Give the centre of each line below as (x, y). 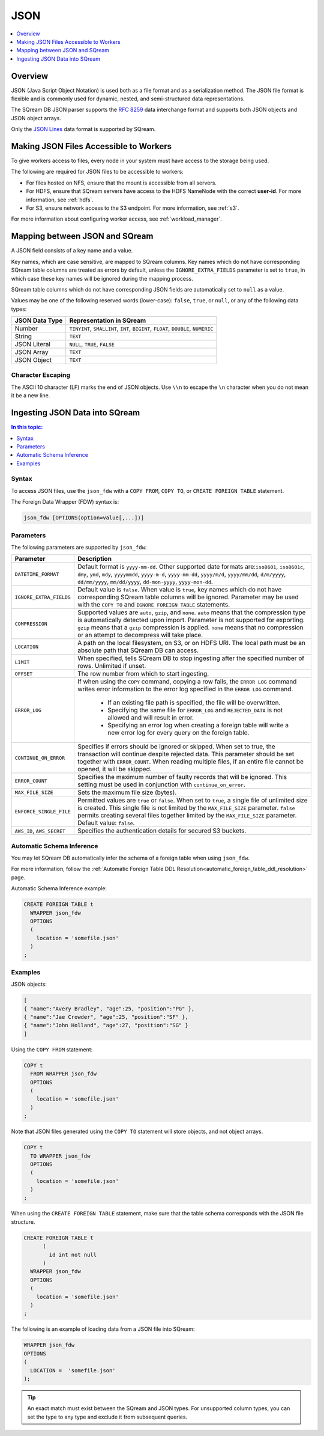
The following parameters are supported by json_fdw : (79, 547)
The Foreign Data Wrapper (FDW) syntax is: (65, 502)
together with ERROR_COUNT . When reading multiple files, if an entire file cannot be (190, 762)
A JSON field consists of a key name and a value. (72, 251)
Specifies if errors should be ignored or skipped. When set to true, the (176, 747)
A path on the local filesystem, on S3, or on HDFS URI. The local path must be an (191, 643)
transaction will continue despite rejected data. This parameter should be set (186, 754)
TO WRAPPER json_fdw (60, 1156)
